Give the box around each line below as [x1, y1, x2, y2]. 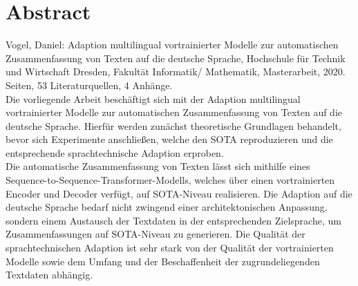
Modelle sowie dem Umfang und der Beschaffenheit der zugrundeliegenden [6, 254, 320, 268]
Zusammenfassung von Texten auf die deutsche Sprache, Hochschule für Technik [6, 50, 346, 65]
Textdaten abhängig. [6, 267, 93, 282]
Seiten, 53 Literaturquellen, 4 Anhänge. [6, 77, 173, 92]
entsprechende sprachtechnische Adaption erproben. [6, 145, 224, 160]
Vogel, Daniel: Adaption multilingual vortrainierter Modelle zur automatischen [6, 37, 339, 52]
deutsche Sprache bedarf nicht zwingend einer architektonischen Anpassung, [6, 200, 328, 214]
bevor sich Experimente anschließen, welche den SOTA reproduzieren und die [6, 132, 333, 146]
